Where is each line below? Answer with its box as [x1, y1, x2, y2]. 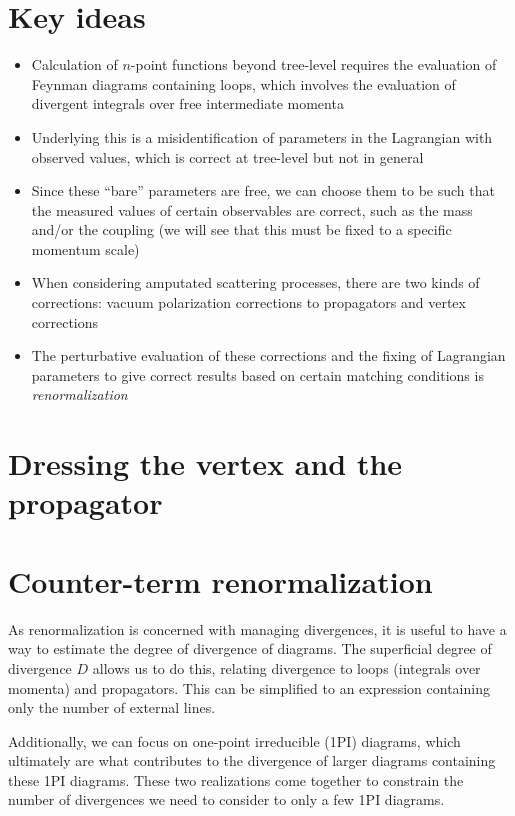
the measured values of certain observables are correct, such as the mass [31, 199, 473, 220]
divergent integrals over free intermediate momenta [31, 93, 344, 114]
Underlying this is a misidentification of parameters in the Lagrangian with [31, 126, 493, 147]
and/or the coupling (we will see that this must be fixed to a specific [31, 219, 452, 240]
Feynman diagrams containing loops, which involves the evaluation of [31, 73, 456, 94]
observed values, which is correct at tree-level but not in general [31, 146, 424, 167]
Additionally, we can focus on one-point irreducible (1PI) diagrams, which [8, 730, 461, 751]
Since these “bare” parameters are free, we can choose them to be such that [31, 180, 495, 201]
